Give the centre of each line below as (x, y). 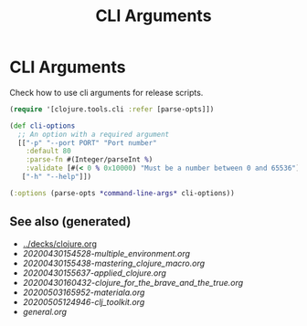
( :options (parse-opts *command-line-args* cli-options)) (122, 193)
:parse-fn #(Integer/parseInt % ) (90, 160)
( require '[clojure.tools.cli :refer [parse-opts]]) (112, 109)
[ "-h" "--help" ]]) (57, 177)
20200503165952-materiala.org (84, 292)
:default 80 (48, 152)
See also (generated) (70, 221)
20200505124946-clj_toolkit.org (84, 301)
